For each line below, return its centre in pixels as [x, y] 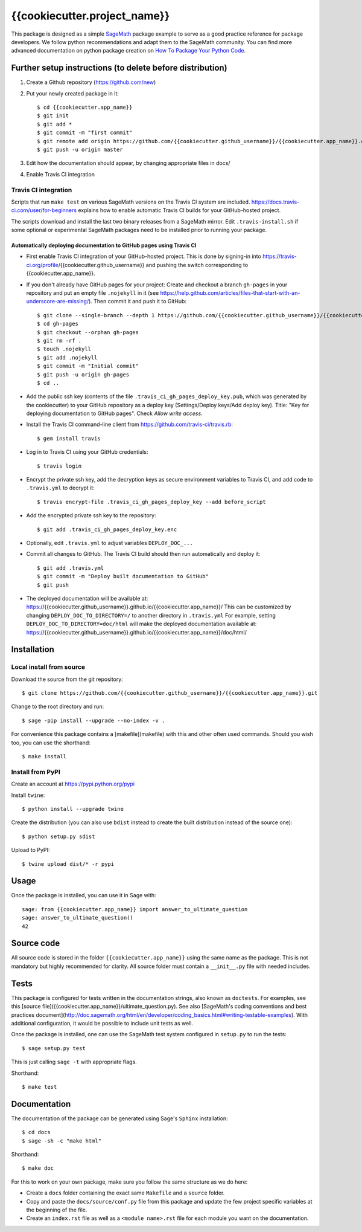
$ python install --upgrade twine [73, 809]
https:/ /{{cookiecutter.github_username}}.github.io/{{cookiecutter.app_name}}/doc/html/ [137, 632]
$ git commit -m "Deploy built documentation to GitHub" [123, 576]
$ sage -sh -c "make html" [62, 1141]
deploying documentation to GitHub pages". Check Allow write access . [114, 413]
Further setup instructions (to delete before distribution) [119, 68]
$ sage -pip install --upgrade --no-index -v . [94, 720]
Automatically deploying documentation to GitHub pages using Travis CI [104, 245]
